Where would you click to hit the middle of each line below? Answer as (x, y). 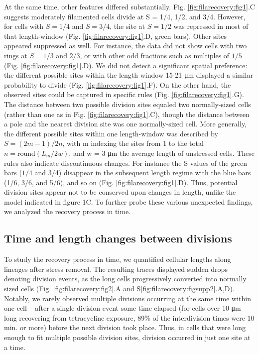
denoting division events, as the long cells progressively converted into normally (125, 279)
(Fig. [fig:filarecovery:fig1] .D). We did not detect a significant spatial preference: (126, 65)
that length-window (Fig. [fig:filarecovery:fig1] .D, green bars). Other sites (115, 36)
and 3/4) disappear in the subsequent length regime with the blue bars (143, 173)
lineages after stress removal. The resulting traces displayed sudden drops (116, 269)
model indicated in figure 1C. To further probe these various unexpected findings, (129, 201)
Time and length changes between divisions (118, 238)
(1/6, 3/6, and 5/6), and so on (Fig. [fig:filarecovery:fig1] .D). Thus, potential (121, 182)
